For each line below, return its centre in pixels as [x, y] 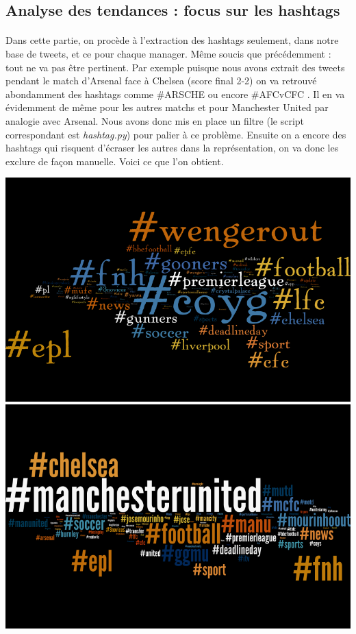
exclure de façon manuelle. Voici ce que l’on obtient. [115, 161]
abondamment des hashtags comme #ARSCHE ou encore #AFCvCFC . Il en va [175, 94]
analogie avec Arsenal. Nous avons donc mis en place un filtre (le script [155, 120]
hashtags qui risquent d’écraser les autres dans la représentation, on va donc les [172, 148]
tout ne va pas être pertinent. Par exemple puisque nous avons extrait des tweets [175, 67]
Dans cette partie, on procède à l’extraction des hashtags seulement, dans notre [172, 40]
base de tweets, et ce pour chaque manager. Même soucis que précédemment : [168, 53]
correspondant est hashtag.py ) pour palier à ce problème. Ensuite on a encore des [176, 134]
